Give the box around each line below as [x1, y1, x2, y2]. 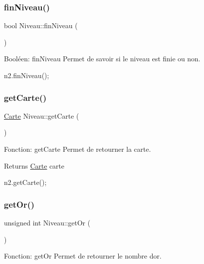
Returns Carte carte [4, 160, 65, 171]
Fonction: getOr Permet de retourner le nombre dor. [4, 251, 162, 261]
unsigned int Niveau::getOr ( [4, 218, 91, 227]
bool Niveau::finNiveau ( [4, 20, 78, 31]
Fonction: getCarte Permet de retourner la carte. [4, 144, 151, 154]
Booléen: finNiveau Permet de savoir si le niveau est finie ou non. [4, 53, 201, 64]
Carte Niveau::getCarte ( [4, 110, 79, 121]
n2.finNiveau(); [4, 70, 49, 80]
